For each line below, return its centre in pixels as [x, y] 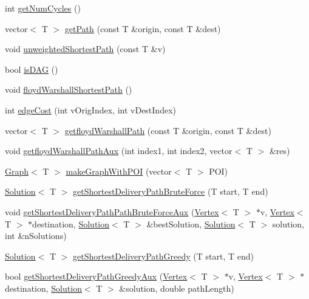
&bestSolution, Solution [191, 223]
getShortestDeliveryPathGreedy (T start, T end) [163, 256]
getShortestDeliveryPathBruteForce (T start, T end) [171, 191]
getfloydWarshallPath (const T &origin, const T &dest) [168, 130]
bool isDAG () [32, 69]
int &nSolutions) [36, 236]
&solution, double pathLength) [177, 288]
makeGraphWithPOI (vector [119, 171]
